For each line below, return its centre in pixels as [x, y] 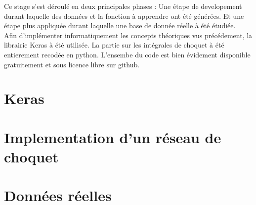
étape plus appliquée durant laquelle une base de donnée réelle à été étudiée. [120, 26]
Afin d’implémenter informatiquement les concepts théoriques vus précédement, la [128, 35]
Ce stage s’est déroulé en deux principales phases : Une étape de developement [123, 6]
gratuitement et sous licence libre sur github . [72, 64]
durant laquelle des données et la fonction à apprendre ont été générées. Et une [124, 16]
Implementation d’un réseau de [113, 137]
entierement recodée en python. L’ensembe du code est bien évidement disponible [127, 54]
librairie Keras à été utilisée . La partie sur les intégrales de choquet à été [114, 45]
